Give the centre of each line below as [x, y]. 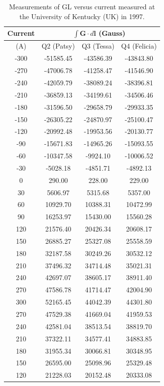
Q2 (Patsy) [58, 46]
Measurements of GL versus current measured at [82, 6]
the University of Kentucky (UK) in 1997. [82, 16]
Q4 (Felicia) [139, 46]
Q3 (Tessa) [98, 46]
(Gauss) [112, 33]
